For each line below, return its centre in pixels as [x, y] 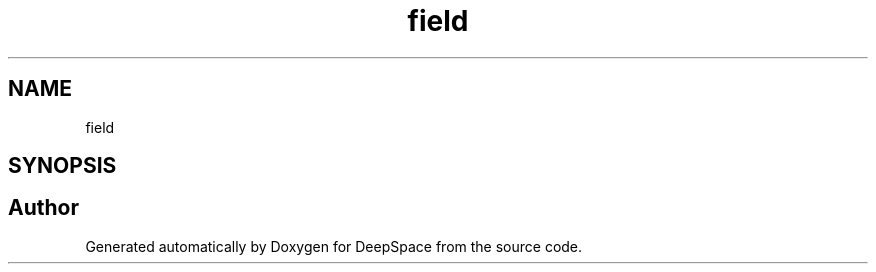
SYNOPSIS [62, 166]
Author [43, 208]
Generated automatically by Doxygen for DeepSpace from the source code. [334, 246]
